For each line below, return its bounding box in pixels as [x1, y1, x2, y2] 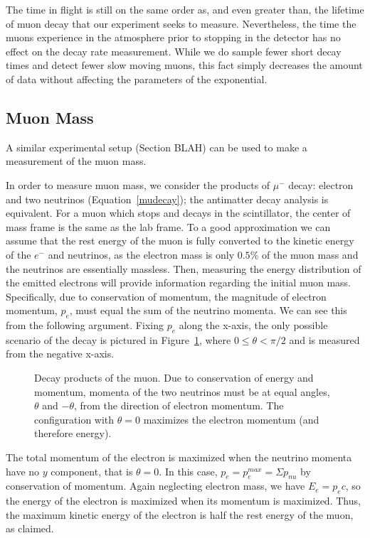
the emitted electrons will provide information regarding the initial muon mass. [6, 275, 351, 290]
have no [6, 463, 40, 478]
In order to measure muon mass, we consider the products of [6, 177, 270, 192]
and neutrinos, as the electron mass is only [48, 247, 235, 262]
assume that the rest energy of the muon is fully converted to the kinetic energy [6, 233, 354, 248]
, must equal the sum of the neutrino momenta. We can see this [69, 303, 347, 318]
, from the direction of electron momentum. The [73, 398, 284, 413]
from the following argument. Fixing [6, 318, 164, 333]
